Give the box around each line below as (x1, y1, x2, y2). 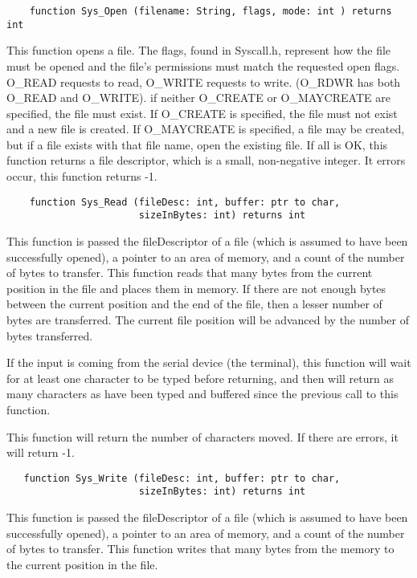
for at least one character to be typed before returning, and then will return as (6, 369, 394, 386)
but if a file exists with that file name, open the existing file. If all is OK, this (6, 136, 388, 153)
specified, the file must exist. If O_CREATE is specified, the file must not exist (6, 104, 398, 121)
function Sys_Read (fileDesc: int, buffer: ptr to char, (29, 196, 341, 208)
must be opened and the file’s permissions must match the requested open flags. (6, 57, 400, 74)
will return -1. (6, 444, 75, 461)
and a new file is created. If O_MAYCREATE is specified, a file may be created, (6, 120, 405, 137)
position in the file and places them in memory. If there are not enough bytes (6, 279, 386, 296)
